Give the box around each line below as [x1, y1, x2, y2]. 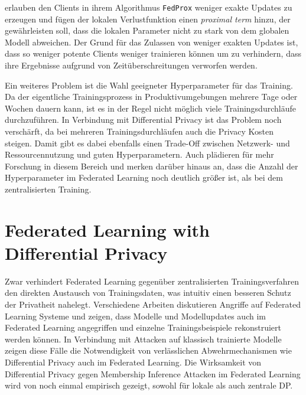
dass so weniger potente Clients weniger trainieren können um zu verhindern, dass [5, 47, 301, 60]
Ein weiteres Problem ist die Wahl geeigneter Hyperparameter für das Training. [5, 79, 293, 91]
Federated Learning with [5, 217, 210, 241]
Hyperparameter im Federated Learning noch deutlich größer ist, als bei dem [5, 171, 283, 184]
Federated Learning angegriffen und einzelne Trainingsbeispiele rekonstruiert [5, 321, 281, 334]
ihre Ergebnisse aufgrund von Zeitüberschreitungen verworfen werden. [5, 59, 258, 71]
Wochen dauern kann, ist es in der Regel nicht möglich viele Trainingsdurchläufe [5, 102, 296, 114]
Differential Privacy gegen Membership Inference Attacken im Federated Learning [5, 367, 301, 380]
